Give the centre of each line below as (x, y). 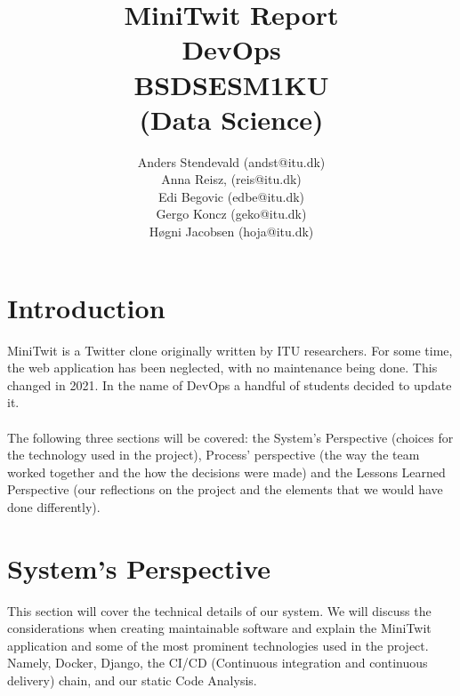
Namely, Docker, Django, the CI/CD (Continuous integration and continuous (218, 663)
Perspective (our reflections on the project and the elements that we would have (225, 489)
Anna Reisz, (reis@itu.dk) (231, 179)
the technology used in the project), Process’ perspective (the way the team (214, 455)
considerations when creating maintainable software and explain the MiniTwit (219, 628)
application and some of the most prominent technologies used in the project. (218, 645)
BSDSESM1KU (231, 84)
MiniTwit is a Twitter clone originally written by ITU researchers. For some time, (230, 350)
